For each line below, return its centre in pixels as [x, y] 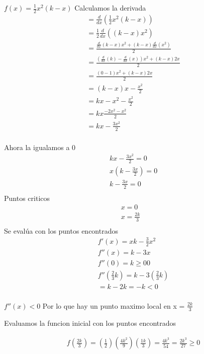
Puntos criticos [27, 198]
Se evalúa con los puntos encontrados [61, 230]
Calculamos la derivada [110, 8]
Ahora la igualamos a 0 [40, 147]
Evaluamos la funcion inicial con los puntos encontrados [90, 323]
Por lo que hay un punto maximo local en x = [114, 305]
